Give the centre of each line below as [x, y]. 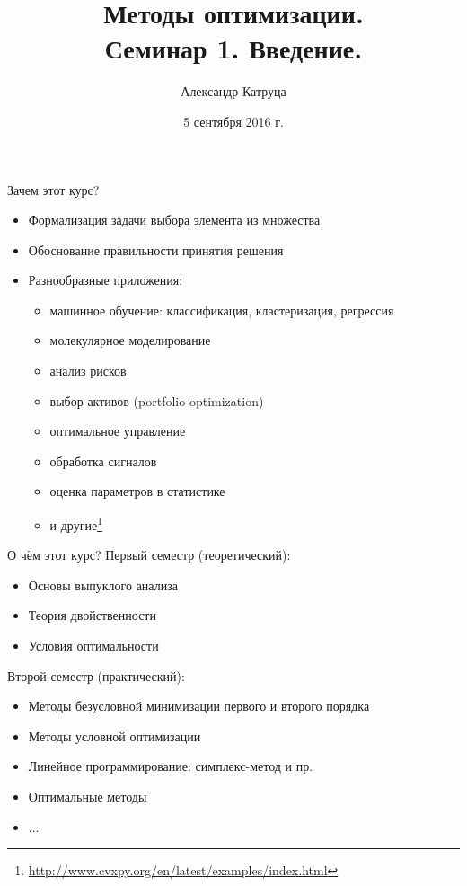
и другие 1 [76, 523]
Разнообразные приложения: [106, 280]
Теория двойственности [92, 615]
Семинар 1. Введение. [233, 48]
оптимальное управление [118, 431]
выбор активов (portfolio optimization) [157, 400]
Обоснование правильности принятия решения [156, 249]
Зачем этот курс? [53, 189]
